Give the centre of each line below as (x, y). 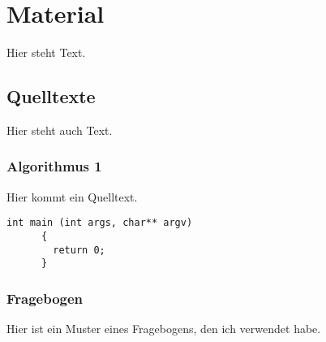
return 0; (79, 250)
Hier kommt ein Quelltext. (72, 196)
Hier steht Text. (46, 52)
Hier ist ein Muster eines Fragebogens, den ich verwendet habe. (164, 329)
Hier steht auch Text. (60, 130)
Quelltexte (51, 96)
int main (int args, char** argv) (100, 223)
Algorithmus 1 (54, 166)
